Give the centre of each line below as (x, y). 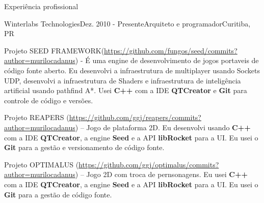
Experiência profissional (41, 6)
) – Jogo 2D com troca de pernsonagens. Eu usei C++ (161, 174)
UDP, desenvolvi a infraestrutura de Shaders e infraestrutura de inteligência (123, 80)
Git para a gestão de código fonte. (58, 194)
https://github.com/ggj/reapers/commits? (135, 117)
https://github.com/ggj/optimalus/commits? (149, 164)
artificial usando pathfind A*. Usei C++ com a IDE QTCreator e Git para (126, 90)
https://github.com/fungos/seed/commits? (171, 50)
